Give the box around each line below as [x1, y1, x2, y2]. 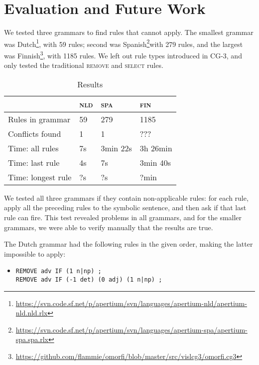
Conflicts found [8, 127, 61, 139]
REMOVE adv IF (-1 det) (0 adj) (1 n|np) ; [15, 276, 162, 284]
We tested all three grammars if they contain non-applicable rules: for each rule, [4, 192, 249, 203]
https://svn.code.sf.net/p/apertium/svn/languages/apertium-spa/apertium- [15, 324, 248, 335]
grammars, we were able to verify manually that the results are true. [4, 222, 213, 232]
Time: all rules [8, 142, 59, 154]
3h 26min [139, 142, 172, 154]
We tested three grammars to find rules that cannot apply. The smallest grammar [4, 27, 254, 37]
